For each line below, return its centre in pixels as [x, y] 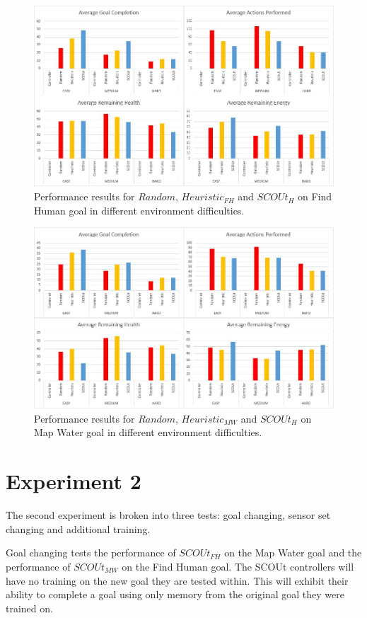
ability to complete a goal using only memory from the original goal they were [175, 594]
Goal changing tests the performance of [91, 553]
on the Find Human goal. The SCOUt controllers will [238, 566]
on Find [315, 196]
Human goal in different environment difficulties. [139, 210]
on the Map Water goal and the [293, 553]
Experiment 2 [74, 481]
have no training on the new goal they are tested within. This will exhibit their [177, 580]
